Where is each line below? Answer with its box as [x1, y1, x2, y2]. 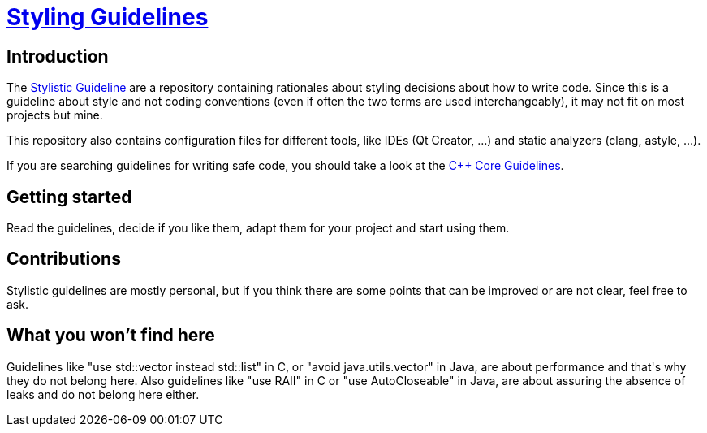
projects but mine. [6, 108, 103, 123]
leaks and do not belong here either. [6, 387, 200, 401]
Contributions [6, 249, 121, 270]
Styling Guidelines [6, 3, 209, 31]
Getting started [6, 186, 132, 207]
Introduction [6, 45, 109, 67]
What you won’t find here [6, 325, 215, 346]
